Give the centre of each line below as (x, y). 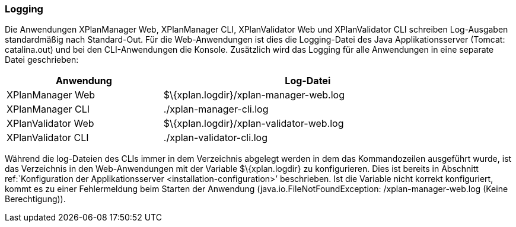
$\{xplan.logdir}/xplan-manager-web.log (254, 95)
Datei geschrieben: (42, 60)
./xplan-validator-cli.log (215, 138)
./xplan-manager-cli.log (216, 109)
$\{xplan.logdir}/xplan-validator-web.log (254, 124)
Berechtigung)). (35, 199)
